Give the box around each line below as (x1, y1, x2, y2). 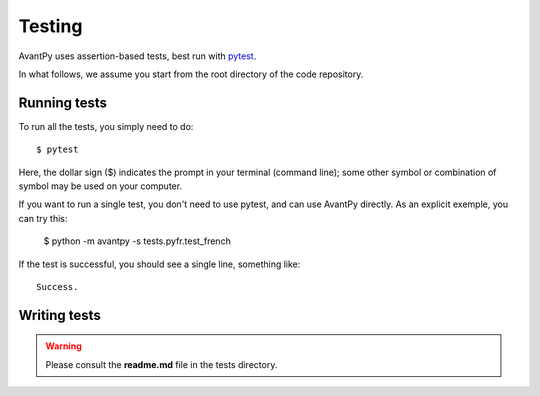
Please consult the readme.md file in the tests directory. (45, 358, 278, 370)
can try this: (18, 212, 68, 224)
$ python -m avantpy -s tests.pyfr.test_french (43, 235, 232, 247)
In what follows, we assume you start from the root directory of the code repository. (18, 68, 364, 80)
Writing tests (18, 306, 102, 324)
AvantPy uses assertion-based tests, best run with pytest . (18, 50, 257, 62)
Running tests (18, 94, 108, 111)
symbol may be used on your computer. (18, 180, 183, 192)
